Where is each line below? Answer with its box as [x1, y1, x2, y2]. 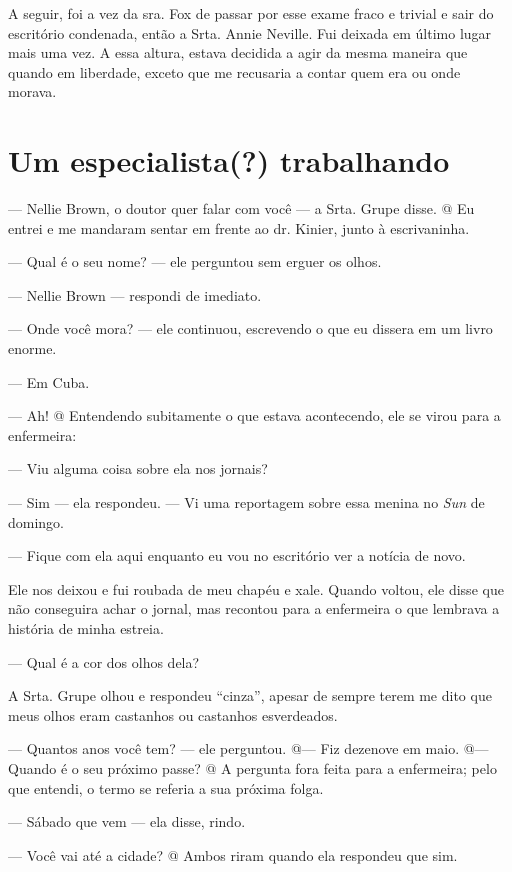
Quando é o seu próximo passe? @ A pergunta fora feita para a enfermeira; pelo [8, 757, 497, 778]
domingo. [8, 511, 65, 532]
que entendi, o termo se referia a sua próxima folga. [8, 777, 324, 798]
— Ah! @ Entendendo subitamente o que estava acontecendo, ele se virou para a [8, 405, 501, 426]
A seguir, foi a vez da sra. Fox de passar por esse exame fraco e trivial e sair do [8, 3, 494, 23]
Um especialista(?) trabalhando [8, 140, 450, 181]
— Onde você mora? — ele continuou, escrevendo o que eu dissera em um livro [8, 318, 493, 339]
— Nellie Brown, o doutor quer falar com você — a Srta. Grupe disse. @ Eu [8, 198, 475, 219]
